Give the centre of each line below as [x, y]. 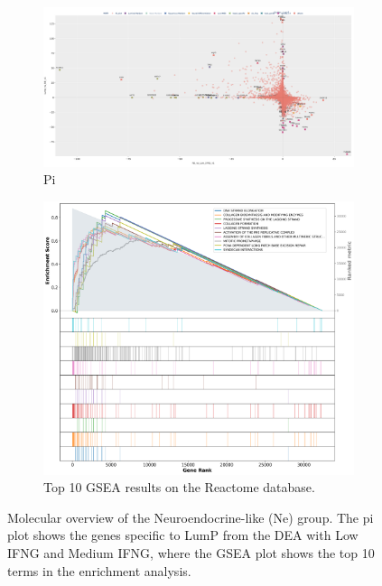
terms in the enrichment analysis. [99, 570]
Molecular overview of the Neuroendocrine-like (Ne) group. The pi [191, 517]
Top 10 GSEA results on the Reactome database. [179, 487]
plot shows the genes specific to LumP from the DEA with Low [183, 535]
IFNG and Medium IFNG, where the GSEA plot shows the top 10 [191, 552]
